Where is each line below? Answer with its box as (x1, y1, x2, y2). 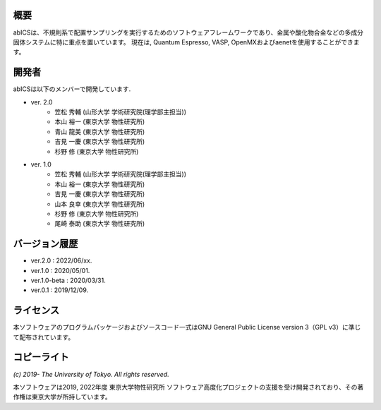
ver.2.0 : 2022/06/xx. (30, 256, 92, 265)
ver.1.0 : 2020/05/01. (30, 266, 90, 275)
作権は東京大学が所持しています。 (13, 392, 112, 402)
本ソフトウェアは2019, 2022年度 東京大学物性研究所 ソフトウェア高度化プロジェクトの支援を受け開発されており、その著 (13, 382, 364, 391)
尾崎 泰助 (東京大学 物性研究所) (54, 219, 145, 228)
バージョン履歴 (13, 238, 78, 250)
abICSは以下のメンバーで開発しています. (13, 85, 131, 93)
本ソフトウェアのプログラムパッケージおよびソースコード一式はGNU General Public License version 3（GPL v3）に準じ (13, 323, 361, 332)
